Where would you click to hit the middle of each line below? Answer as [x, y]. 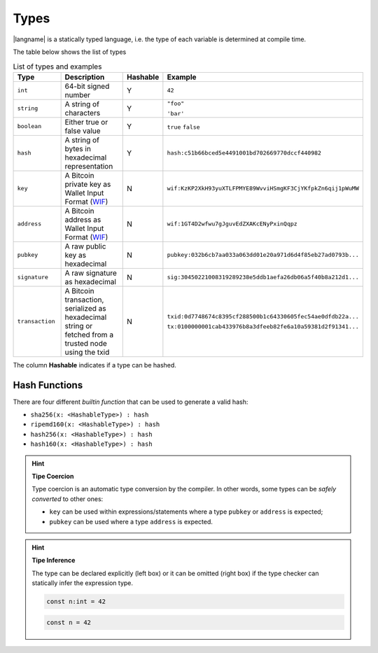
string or [79, 325]
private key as [88, 184]
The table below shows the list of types [70, 52]
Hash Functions [48, 385]
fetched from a [89, 335]
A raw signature [91, 273]
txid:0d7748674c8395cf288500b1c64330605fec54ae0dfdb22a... [263, 316]
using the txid [87, 352]
